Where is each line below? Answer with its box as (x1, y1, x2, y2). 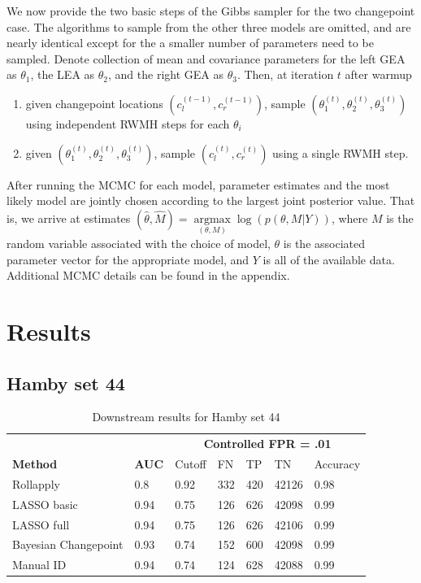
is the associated (283, 234, 366, 251)
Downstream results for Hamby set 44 (92, 408, 280, 425)
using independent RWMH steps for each (25, 115, 230, 132)
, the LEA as (30, 66, 95, 83)
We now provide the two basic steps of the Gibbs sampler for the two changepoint (7, 2, 415, 19)
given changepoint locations (25, 94, 163, 111)
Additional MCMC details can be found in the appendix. (7, 267, 290, 284)
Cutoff (175, 455, 206, 472)
